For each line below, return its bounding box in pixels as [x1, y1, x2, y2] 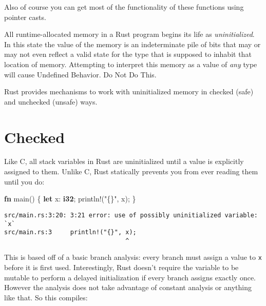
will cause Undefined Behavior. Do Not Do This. [4, 69, 157, 79]
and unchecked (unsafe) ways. [4, 96, 98, 107]
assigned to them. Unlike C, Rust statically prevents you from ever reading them [4, 166, 258, 177]
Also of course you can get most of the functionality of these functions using [4, 2, 244, 12]
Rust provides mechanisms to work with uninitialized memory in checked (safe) [4, 86, 254, 97]
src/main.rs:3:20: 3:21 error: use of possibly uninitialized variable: [4, 211, 258, 219]
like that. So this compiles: [4, 292, 88, 302]
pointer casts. [4, 11, 46, 22]
